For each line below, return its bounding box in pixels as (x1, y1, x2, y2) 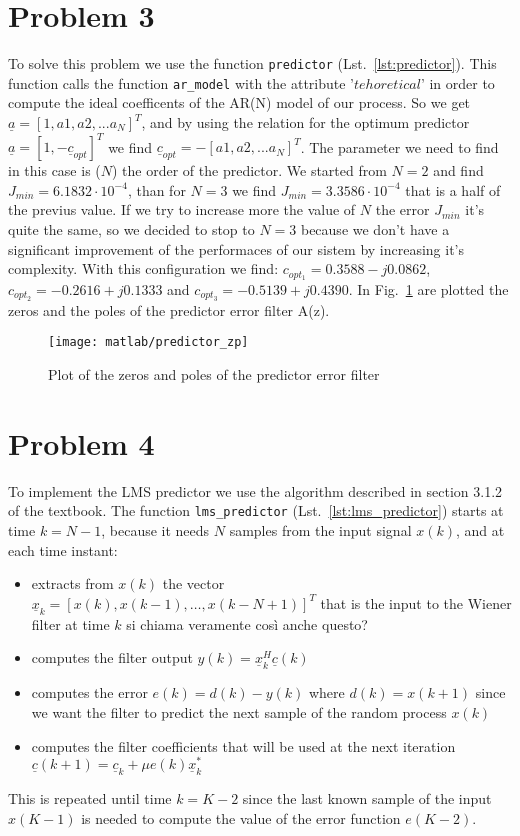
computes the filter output (31, 647, 193, 668)
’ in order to (420, 72, 495, 93)
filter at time (31, 613, 110, 634)
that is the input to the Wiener (320, 592, 512, 613)
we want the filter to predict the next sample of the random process (31, 702, 447, 723)
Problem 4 (8, 422, 155, 463)
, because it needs (101, 520, 210, 541)
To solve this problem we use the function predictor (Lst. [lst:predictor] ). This (8, 53, 497, 74)
